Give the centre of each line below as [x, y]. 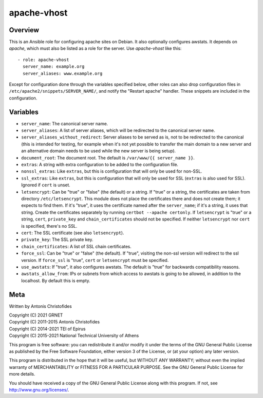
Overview [24, 30]
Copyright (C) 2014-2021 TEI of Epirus [47, 329]
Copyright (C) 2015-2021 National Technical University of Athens [74, 336]
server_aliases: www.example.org [63, 73]
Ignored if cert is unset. [46, 185]
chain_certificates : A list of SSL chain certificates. [76, 246]
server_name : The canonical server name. [65, 123]
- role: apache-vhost [43, 60]
